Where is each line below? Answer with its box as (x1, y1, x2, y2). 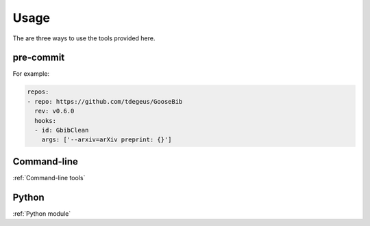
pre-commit (12, 52, 65, 63)
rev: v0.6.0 (34, 107, 75, 115)
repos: (27, 88, 49, 96)
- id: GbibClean (34, 126, 89, 134)
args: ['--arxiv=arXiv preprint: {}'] (41, 136, 172, 143)
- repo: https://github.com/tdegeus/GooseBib (27, 98, 183, 105)
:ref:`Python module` (12, 209, 71, 218)
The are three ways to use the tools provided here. (12, 34, 156, 42)
